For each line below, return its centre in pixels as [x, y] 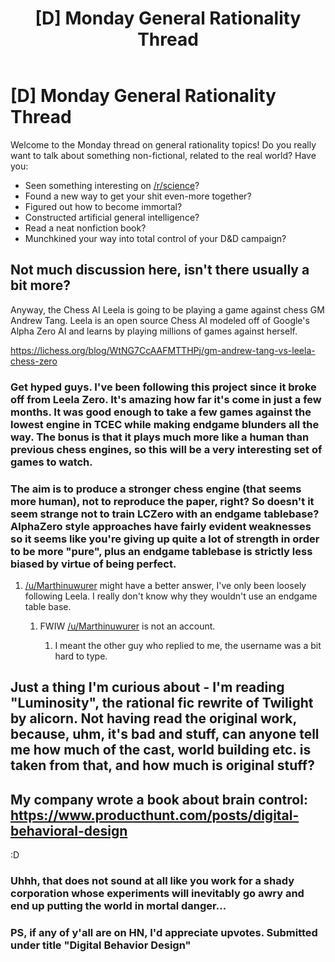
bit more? [40, 285]
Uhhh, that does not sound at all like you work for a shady [152, 881]
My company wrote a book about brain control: [159, 799]
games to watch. [51, 462]
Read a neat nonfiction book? [85, 228]
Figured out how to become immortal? [103, 206]
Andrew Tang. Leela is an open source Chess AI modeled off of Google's [160, 320]
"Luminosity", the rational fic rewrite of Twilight [162, 703]
